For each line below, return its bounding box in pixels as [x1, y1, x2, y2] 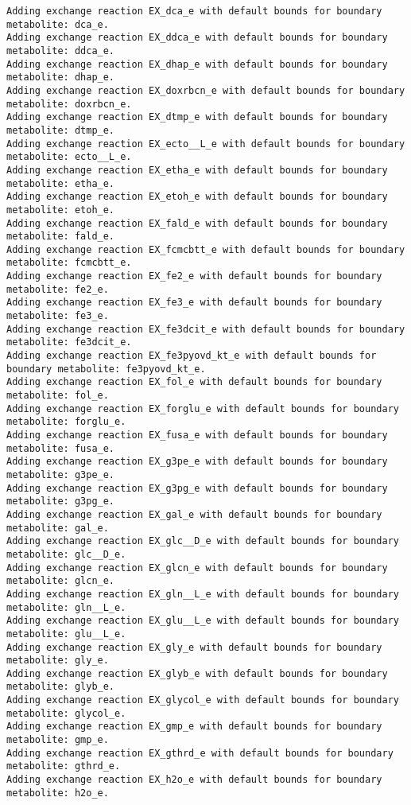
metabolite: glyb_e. [6, 681, 115, 693]
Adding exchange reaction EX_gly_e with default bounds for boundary [6, 641, 382, 653]
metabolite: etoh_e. [6, 204, 115, 216]
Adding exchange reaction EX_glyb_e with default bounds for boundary [6, 667, 388, 679]
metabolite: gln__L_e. [6, 601, 126, 613]
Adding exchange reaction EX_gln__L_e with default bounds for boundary [6, 588, 399, 600]
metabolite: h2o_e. [6, 787, 109, 799]
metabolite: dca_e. [6, 18, 109, 30]
